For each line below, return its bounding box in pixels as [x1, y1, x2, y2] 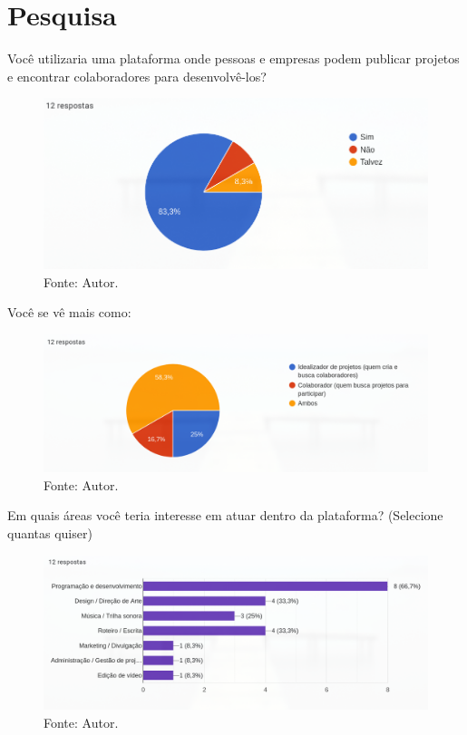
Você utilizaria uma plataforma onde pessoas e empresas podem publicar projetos [7, 49, 460, 68]
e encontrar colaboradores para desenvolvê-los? [7, 66, 267, 85]
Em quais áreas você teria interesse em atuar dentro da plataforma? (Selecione [7, 506, 443, 525]
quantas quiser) [7, 523, 92, 542]
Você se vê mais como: [7, 303, 131, 322]
